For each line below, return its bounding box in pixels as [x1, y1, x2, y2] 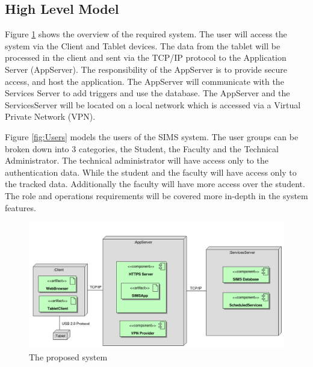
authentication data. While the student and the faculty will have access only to [5, 165, 297, 178]
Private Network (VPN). [5, 110, 96, 123]
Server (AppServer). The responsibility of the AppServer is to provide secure [5, 63, 287, 75]
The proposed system [29, 351, 108, 363]
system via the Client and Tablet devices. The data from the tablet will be [5, 39, 280, 52]
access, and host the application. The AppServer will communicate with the [5, 75, 284, 87]
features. [5, 201, 36, 214]
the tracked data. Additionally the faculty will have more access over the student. [5, 177, 305, 190]
